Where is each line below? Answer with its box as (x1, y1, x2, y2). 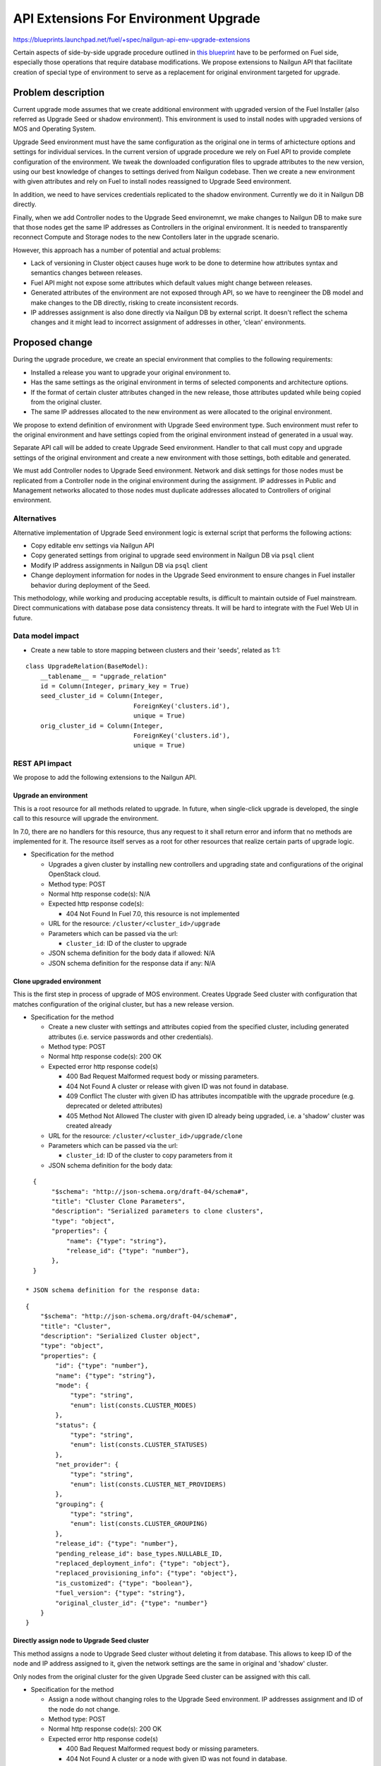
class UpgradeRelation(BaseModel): (25, 663, 149, 670)
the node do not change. (48, 1705, 120, 1713)
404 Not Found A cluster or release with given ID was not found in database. (66, 1081, 289, 1091)
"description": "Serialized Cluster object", (40, 1332, 201, 1340)
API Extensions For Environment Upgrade (13, 11, 260, 26)
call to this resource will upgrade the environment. (13, 814, 159, 823)
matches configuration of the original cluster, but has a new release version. (13, 1000, 234, 1008)
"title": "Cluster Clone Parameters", (52, 1197, 186, 1205)
